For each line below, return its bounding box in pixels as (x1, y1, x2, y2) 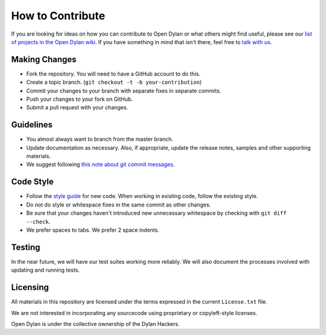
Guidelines (11, 120, 53, 130)
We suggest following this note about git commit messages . (26, 161, 175, 168)
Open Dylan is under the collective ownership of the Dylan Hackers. (11, 320, 180, 327)
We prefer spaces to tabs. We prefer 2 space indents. (26, 226, 159, 234)
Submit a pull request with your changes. (26, 104, 129, 111)
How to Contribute (11, 9, 106, 22)
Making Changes (11, 54, 77, 65)
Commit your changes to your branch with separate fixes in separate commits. (26, 87, 222, 94)
